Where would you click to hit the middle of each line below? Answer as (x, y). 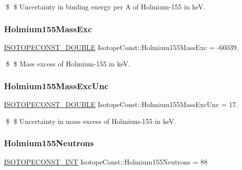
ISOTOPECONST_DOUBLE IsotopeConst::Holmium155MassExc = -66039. (121, 47)
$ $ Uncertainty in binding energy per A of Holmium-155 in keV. (106, 6)
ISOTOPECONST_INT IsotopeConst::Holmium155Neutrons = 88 (106, 161)
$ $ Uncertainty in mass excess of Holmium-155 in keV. (91, 121)
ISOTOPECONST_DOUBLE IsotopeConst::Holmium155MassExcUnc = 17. (121, 104)
